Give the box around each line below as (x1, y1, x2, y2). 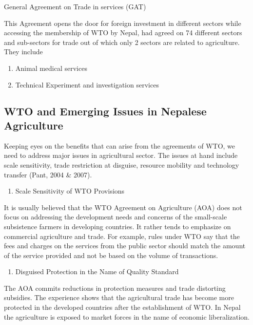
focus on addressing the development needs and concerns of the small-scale (4, 212, 227, 222)
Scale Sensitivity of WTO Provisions (15, 186, 125, 196)
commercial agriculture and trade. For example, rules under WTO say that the (4, 231, 240, 241)
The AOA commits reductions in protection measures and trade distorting (4, 282, 226, 293)
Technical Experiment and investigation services (15, 79, 159, 89)
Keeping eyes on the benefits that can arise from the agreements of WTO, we (4, 140, 235, 151)
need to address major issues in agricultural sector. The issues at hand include (4, 150, 238, 160)
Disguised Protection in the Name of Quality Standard (15, 266, 179, 277)
